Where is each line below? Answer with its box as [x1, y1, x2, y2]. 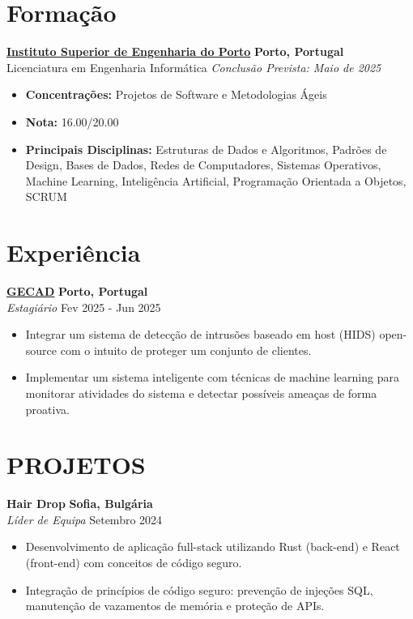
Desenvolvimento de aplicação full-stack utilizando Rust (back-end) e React [25, 538, 400, 555]
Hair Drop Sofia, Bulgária [6, 495, 153, 512]
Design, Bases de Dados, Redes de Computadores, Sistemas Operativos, [25, 156, 381, 173]
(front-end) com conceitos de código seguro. [25, 554, 242, 571]
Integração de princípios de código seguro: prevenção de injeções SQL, [25, 581, 373, 598]
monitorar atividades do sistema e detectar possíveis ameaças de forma [25, 384, 377, 401]
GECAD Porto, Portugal [6, 283, 148, 299]
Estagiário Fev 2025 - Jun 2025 [6, 298, 161, 315]
